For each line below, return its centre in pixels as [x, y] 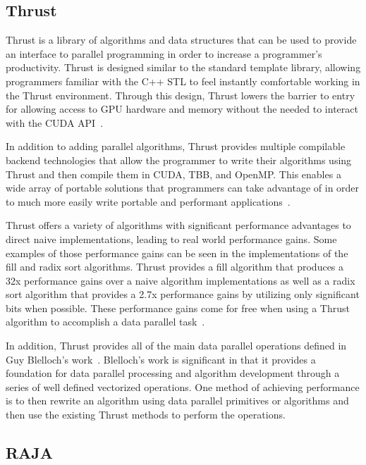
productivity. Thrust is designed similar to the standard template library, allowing [183, 67]
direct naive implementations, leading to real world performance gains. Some [171, 238]
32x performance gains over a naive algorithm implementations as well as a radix [181, 280]
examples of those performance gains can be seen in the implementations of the [177, 253]
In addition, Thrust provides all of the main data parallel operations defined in [176, 346]
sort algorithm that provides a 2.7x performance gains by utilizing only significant [183, 294]
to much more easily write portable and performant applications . [148, 201]
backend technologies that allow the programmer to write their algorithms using [179, 160]
